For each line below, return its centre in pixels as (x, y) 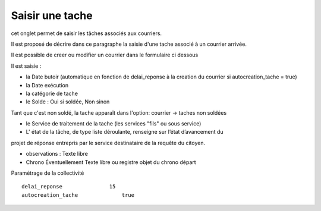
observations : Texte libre (57, 154)
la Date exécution (47, 85)
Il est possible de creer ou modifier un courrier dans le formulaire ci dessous (105, 55)
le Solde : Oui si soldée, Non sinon (68, 102)
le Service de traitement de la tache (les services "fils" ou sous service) (114, 124)
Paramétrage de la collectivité (48, 173)
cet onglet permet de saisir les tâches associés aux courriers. (86, 33)
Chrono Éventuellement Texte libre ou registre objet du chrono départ (111, 162)
